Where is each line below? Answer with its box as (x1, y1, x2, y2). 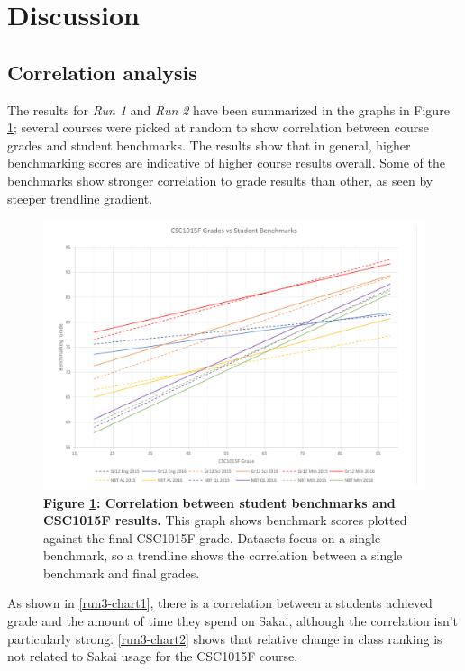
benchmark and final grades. (43, 563, 200, 582)
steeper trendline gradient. (7, 188, 153, 207)
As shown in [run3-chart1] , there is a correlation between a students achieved (7, 594, 433, 612)
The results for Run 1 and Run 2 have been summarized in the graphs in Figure (7, 100, 450, 119)
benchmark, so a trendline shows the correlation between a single (43, 546, 403, 565)
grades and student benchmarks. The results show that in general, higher (7, 135, 411, 154)
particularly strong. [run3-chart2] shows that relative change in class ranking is (7, 629, 442, 648)
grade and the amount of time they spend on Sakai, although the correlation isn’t (7, 612, 459, 630)
